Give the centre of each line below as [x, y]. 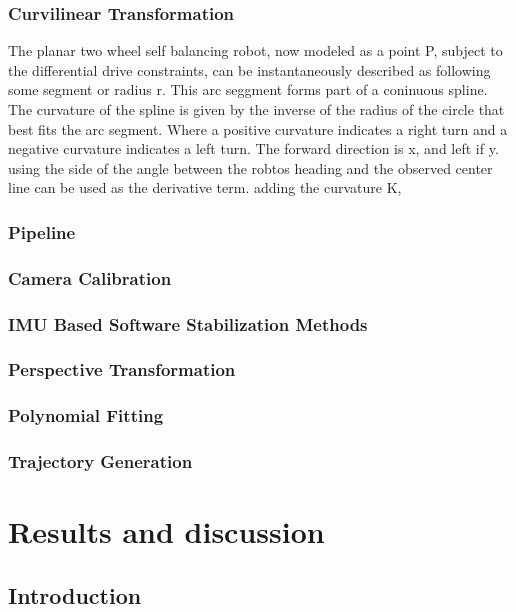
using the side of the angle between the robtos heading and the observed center [250, 167]
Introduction [75, 594]
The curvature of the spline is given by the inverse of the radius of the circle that [256, 109]
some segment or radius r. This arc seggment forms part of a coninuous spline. [248, 89]
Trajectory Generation [100, 461]
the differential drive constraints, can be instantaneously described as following [249, 69]
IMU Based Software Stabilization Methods [188, 323]
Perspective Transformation [122, 369]
